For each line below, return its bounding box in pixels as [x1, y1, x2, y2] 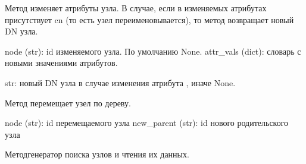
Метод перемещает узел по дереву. [5, 96, 131, 109]
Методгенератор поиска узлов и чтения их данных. [5, 148, 189, 160]
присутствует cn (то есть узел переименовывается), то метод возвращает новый [5, 13, 294, 26]
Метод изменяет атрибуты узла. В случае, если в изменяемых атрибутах [5, 2, 267, 14]
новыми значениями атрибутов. [5, 56, 118, 69]
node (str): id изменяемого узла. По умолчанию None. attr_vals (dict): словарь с [5, 45, 301, 57]
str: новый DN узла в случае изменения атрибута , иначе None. [5, 76, 236, 89]
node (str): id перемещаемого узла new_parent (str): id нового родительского [5, 116, 289, 129]
